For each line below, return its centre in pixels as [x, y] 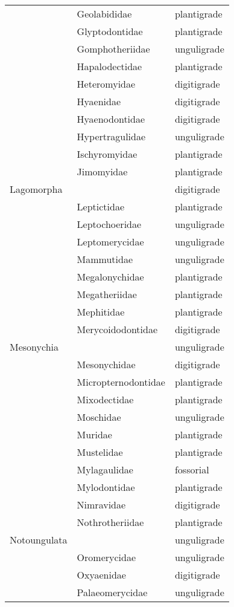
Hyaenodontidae [111, 119]
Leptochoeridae [109, 224]
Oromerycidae [106, 557]
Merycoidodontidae [117, 329]
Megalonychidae [110, 277]
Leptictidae [101, 206]
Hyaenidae [99, 101]
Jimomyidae [102, 171]
